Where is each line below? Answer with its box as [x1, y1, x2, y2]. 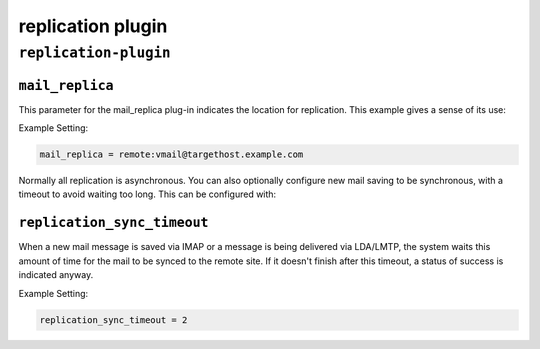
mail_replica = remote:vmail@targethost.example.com [39, 149, 304, 160]
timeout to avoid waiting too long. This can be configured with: [18, 188, 277, 200]
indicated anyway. [18, 269, 94, 281]
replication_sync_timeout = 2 [39, 314, 188, 325]
